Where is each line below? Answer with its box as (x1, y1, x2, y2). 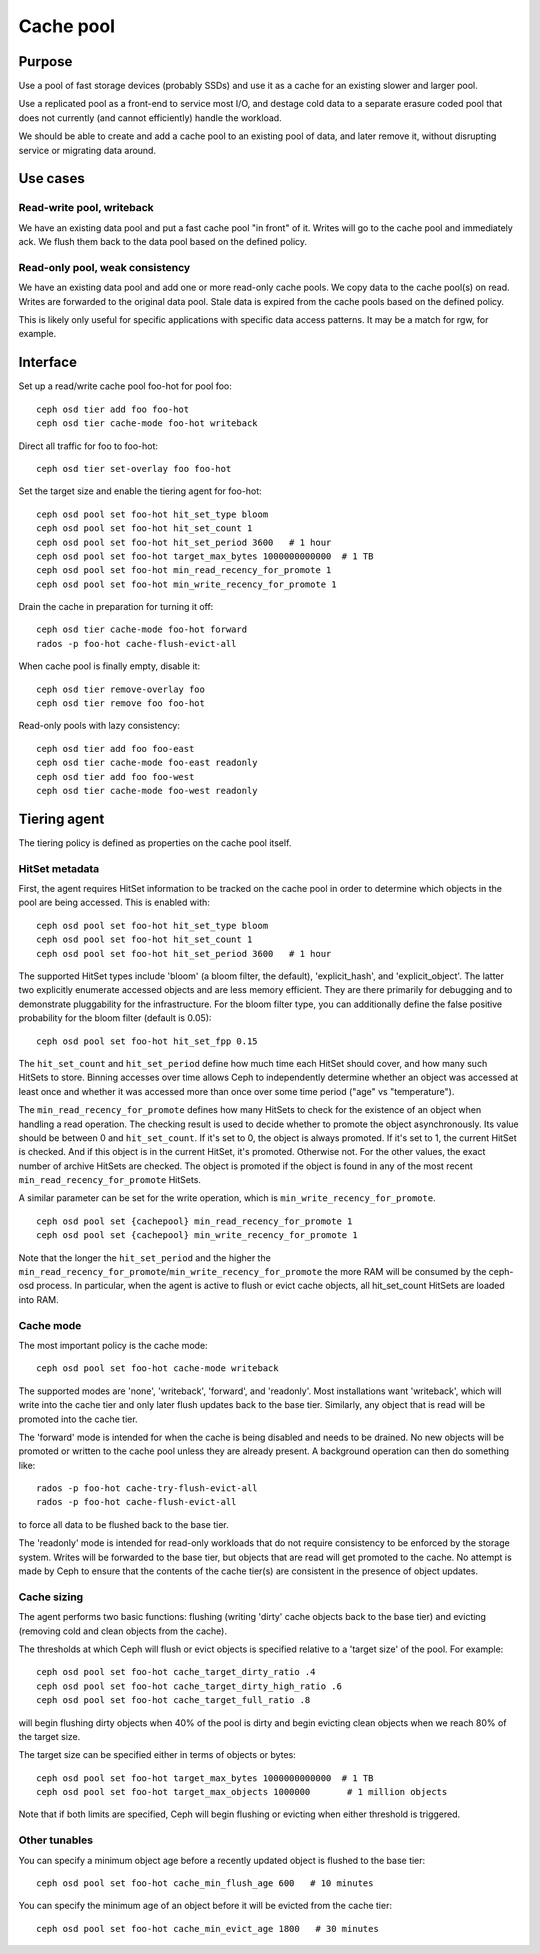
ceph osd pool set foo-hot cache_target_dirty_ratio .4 (36, 1666, 316, 1678)
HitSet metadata (18, 861, 100, 875)
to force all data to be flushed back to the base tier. (18, 1518, 229, 1530)
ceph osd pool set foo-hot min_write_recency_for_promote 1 (36, 578, 337, 590)
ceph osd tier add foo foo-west (36, 771, 195, 782)
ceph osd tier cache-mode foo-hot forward (36, 624, 248, 635)
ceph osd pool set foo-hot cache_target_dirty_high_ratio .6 (36, 1680, 342, 1692)
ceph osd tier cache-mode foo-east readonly (36, 757, 259, 769)
